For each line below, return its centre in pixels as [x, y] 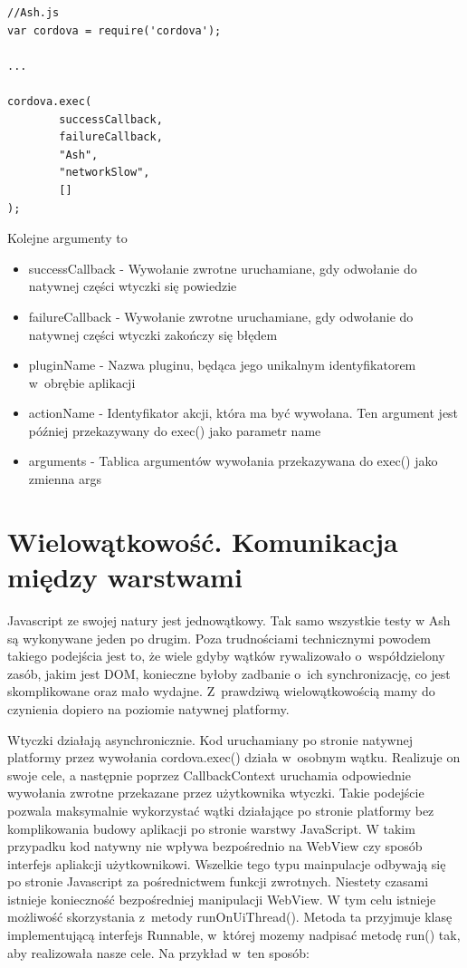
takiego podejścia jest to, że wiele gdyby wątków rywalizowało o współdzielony [226, 656]
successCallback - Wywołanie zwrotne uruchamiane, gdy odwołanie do [223, 268]
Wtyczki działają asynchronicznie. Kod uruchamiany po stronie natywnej [210, 739]
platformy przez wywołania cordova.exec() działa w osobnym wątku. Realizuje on [234, 757]
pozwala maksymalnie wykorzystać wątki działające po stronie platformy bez [221, 810]
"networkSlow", [105, 173]
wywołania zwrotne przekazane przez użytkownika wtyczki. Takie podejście [216, 793]
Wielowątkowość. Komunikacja [203, 541]
